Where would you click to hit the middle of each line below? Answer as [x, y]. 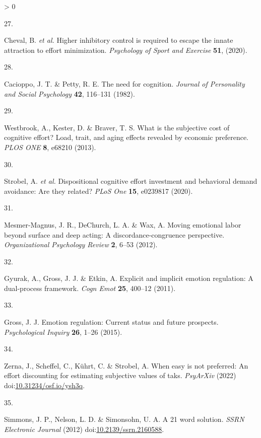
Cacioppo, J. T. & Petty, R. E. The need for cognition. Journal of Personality [124, 83]
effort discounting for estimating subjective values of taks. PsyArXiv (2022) [120, 375]
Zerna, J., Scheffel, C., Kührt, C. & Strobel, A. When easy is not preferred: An [126, 365]
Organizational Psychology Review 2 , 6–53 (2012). [81, 244]
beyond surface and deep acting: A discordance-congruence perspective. [114, 234]
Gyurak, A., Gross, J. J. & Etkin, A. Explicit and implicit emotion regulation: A [129, 278]
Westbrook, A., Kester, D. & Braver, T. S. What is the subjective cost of [117, 127]
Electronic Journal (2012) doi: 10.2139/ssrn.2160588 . [84, 429]
